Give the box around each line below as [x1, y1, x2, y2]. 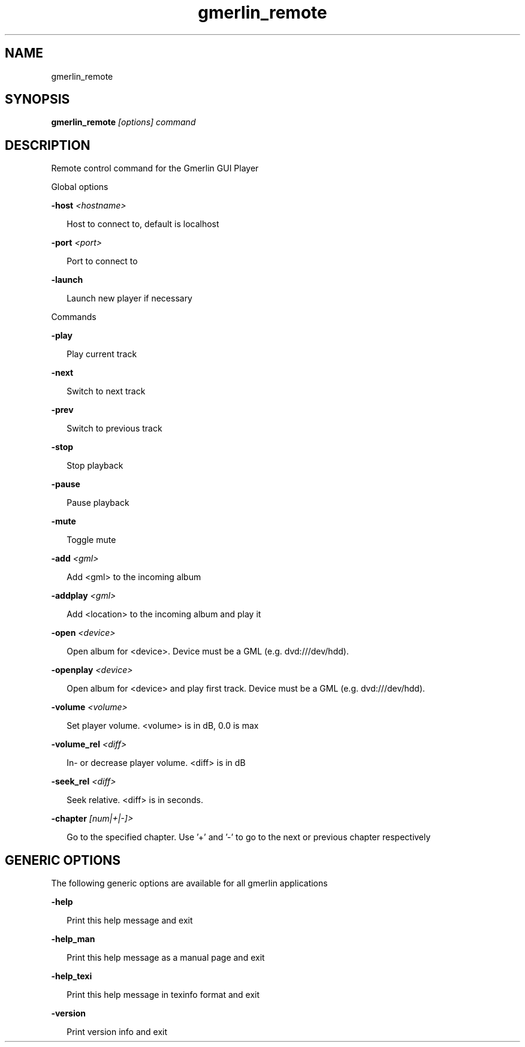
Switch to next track [67, 386, 146, 397]
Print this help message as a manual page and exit [67, 952, 265, 963]
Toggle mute [67, 535, 116, 545]
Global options [51, 182, 108, 192]
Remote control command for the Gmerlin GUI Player [51, 163, 259, 174]
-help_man [51, 934, 95, 945]
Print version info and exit [67, 1027, 167, 1037]
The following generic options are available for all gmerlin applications [51, 878, 328, 889]
